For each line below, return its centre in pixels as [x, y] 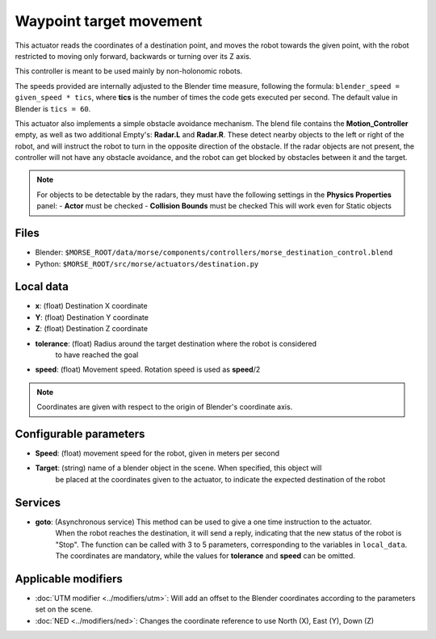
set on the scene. [64, 609]
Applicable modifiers [69, 579]
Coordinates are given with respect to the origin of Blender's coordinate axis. [165, 407]
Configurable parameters [80, 433]
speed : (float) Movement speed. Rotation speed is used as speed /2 [148, 370]
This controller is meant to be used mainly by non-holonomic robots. [129, 71]
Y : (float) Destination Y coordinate [92, 317]
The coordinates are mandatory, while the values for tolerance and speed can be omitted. [205, 555]
